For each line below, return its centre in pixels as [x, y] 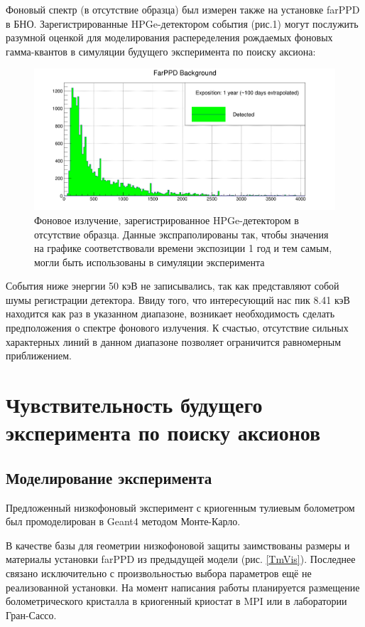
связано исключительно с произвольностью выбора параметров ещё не [159, 573]
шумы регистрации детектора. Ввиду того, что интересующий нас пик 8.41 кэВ [178, 299]
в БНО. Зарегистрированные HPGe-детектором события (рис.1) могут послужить [182, 23]
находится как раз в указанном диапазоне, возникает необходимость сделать [170, 313]
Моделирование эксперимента [109, 477]
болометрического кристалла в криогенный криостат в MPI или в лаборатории [176, 601]
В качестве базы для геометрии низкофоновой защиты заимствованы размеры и [178, 545]
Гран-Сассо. [31, 615]
